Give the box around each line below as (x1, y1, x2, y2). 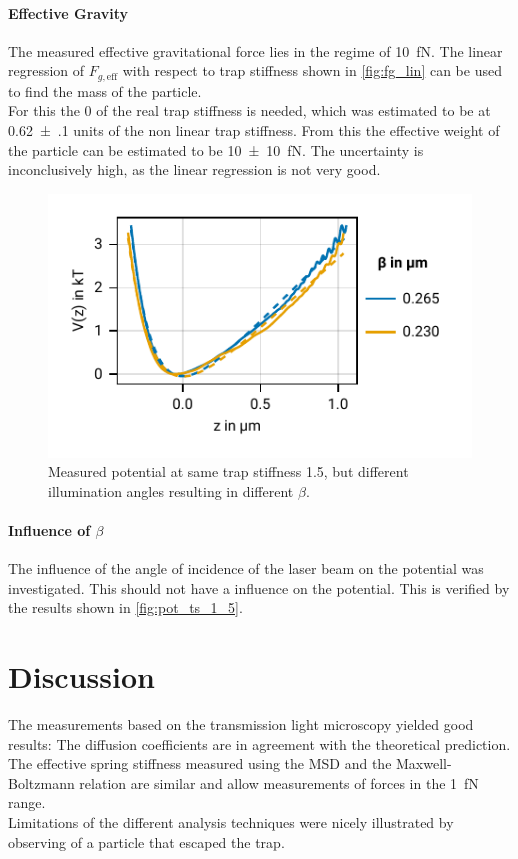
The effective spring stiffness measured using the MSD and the (8, 753, 392, 774)
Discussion (8, 656, 155, 697)
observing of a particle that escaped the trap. (8, 831, 285, 852)
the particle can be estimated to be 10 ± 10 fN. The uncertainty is (8, 139, 424, 160)
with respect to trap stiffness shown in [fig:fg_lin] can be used (122, 60, 502, 81)
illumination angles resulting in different (48, 480, 294, 501)
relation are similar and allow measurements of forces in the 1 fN (79, 772, 479, 793)
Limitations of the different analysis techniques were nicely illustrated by (8, 812, 454, 833)
